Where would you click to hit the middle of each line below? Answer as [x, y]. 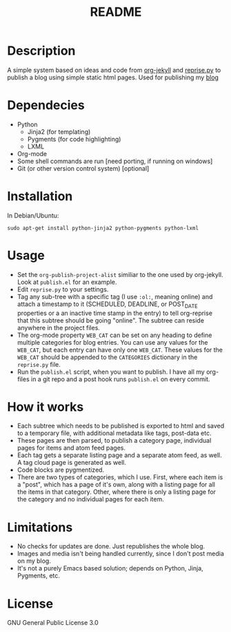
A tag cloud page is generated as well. [71, 463]
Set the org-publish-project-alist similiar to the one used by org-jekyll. [120, 274]
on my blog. [34, 561]
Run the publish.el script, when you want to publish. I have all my [111, 372]
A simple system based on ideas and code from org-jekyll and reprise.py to [114, 70]
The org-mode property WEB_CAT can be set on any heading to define [114, 335]
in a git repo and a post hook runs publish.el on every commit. [120, 379]
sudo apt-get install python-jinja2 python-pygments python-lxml [103, 228]
